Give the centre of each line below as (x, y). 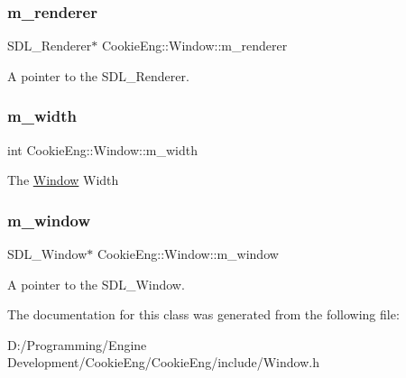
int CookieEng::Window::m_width (103, 149)
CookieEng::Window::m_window (188, 254)
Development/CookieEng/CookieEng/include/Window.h (163, 362)
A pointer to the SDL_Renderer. (98, 75)
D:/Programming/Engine (77, 344)
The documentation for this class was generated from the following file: (203, 314)
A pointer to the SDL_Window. (96, 284)
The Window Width (63, 180)
